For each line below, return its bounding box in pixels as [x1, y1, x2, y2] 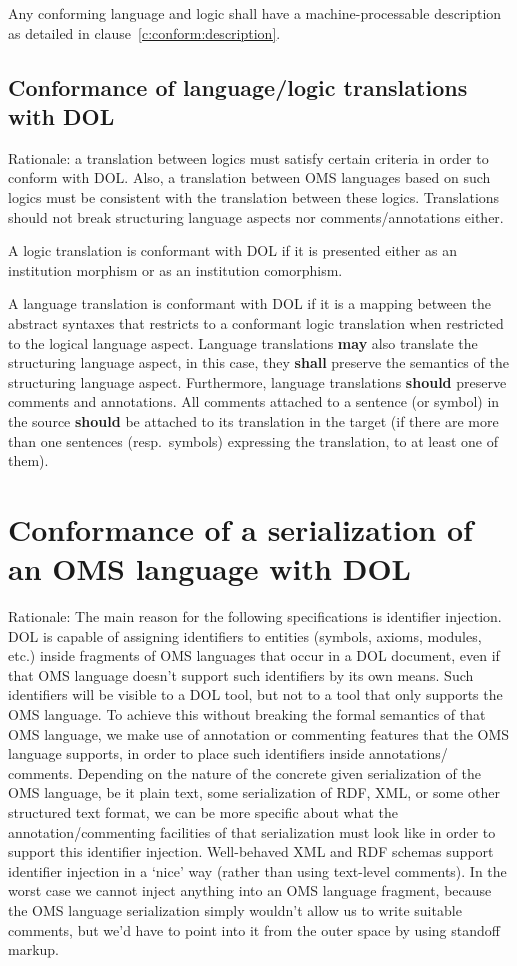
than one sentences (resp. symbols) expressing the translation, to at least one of [8, 430, 498, 451]
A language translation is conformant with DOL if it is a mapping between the [8, 293, 491, 314]
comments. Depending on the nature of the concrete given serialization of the [8, 762, 481, 783]
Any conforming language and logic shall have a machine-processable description [8, 3, 502, 23]
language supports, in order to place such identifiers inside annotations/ [8, 743, 448, 764]
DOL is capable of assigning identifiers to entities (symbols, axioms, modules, [8, 625, 482, 646]
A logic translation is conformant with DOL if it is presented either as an [8, 240, 457, 261]
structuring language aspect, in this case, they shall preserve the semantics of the [8, 352, 509, 373]
